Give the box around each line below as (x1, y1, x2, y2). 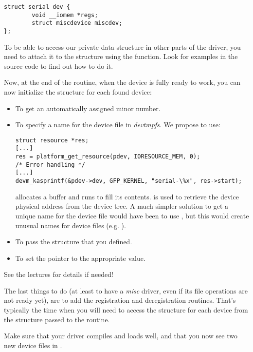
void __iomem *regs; (32, 11, 98, 19)
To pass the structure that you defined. (15, 236, 132, 247)
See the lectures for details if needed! (4, 269, 113, 279)
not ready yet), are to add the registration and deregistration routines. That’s (4, 295, 236, 305)
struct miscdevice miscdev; (32, 20, 123, 27)
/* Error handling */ (15, 161, 85, 168)
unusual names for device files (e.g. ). (15, 220, 126, 230)
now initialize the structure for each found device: (4, 87, 152, 97)
